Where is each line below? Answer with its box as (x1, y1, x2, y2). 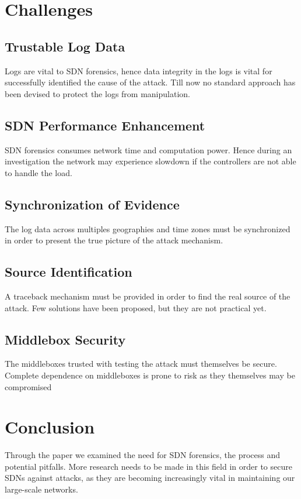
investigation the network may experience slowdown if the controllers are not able (5, 155, 296, 167)
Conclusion (5, 415, 95, 439)
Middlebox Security (5, 330, 126, 348)
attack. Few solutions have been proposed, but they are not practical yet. (5, 301, 267, 314)
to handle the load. (5, 166, 72, 178)
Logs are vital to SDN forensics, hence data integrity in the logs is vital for (5, 64, 272, 77)
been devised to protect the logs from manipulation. (5, 87, 190, 99)
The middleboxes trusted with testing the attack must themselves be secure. (5, 357, 277, 370)
